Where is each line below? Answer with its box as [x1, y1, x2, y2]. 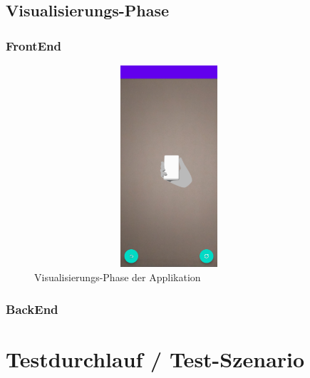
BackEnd [6, 300, 58, 317]
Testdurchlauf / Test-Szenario [6, 344, 305, 373]
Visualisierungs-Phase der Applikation [34, 270, 201, 285]
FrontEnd [6, 36, 61, 54]
